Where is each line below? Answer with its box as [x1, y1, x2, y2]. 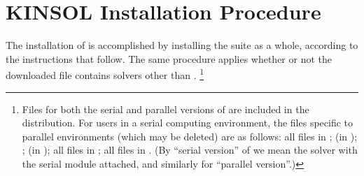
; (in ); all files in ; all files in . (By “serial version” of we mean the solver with [22, 142, 358, 157]
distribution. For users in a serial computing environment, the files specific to [22, 115, 353, 130]
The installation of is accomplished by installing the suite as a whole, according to [6, 38, 358, 52]
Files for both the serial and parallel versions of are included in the [22, 101, 309, 116]
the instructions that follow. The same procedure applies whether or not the [6, 51, 332, 66]
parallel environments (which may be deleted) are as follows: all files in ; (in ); [22, 129, 358, 143]
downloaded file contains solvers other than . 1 [6, 66, 204, 82]
